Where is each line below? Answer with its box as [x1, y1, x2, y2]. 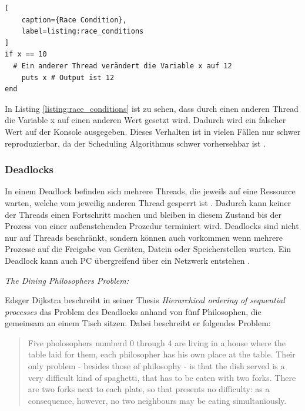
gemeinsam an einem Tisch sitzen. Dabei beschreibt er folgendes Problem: [5, 317, 271, 329]
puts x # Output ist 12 [21, 73, 115, 82]
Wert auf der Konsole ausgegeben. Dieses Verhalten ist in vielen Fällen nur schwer [5, 125, 301, 137]
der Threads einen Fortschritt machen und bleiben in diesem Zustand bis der [5, 208, 281, 220]
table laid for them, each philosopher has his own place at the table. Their [28, 348, 296, 360]
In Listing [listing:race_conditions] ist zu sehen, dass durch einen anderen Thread [5, 102, 299, 114]
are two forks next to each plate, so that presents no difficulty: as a [28, 383, 270, 395]
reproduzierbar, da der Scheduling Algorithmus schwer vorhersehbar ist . [5, 137, 266, 149]
